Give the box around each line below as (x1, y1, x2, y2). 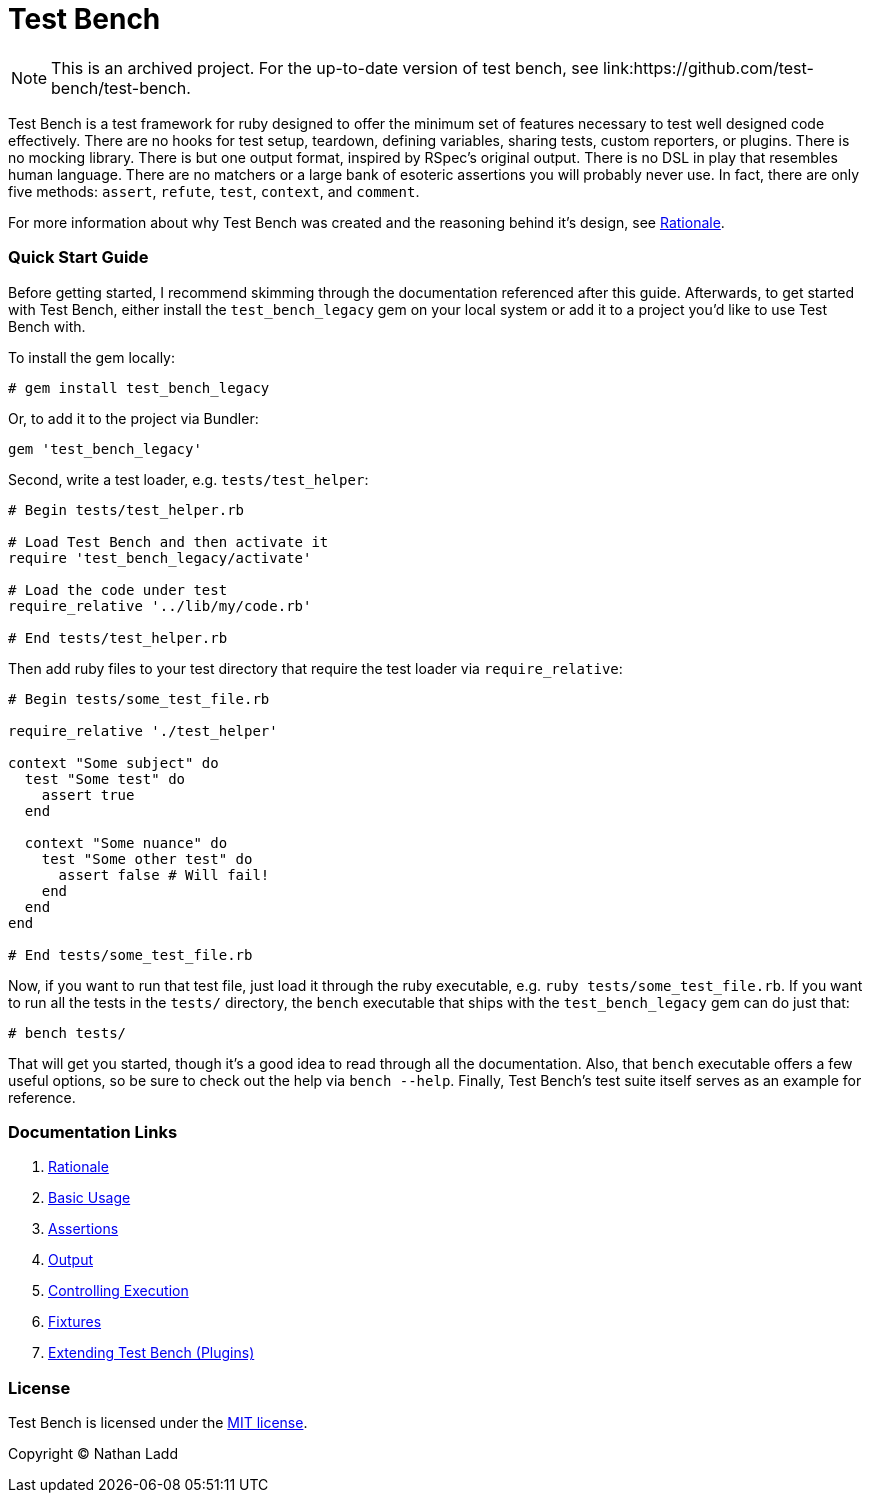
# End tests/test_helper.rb (8, 629, 228, 646)
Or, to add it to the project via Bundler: (8, 409, 259, 427)
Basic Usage (48, 1189, 131, 1207)
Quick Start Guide (8, 247, 149, 268)
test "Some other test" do (41, 850, 253, 867)
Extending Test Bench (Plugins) (48, 1344, 255, 1362)
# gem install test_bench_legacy (8, 379, 270, 396)
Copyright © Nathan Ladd (8, 1445, 178, 1462)
